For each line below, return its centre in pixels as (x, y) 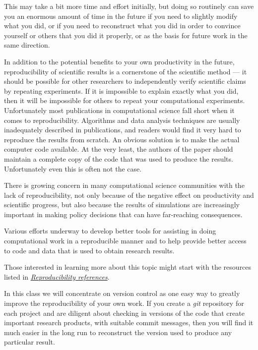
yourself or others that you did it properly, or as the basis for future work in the (126, 35)
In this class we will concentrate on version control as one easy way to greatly (122, 293)
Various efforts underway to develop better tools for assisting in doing (110, 231)
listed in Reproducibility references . (57, 276)
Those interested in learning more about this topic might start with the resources (128, 267)
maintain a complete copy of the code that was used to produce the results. (119, 158)
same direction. (27, 45)
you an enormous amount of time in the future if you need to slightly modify (121, 16)
